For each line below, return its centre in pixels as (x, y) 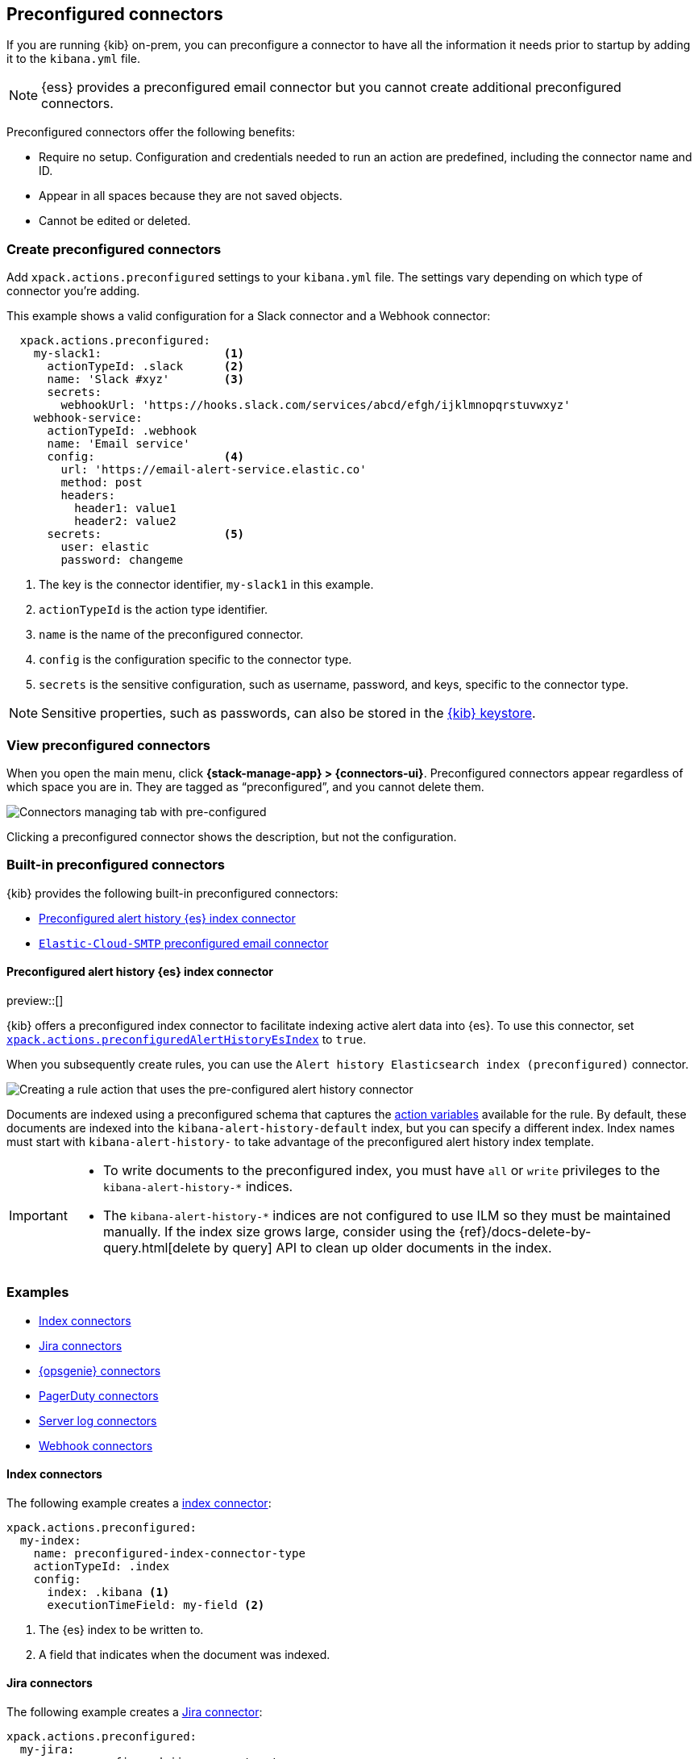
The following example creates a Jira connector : (135, 1712)
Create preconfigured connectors (114, 249)
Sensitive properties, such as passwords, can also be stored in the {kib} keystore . (289, 713)
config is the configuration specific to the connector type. (195, 660)
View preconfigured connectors (108, 745)
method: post (102, 483)
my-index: (50, 1540)
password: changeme (122, 560)
